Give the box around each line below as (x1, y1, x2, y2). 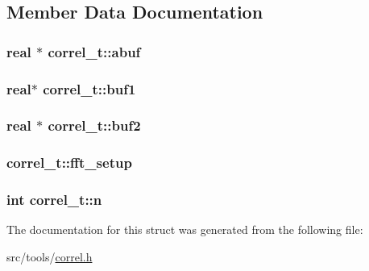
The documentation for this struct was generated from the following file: (6, 221, 363, 238)
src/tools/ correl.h (6, 248, 93, 265)
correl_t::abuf (48, 41, 141, 61)
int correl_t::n (6, 190, 102, 210)
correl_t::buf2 (48, 115, 141, 135)
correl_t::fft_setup (6, 152, 132, 173)
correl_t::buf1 (43, 78, 136, 98)
